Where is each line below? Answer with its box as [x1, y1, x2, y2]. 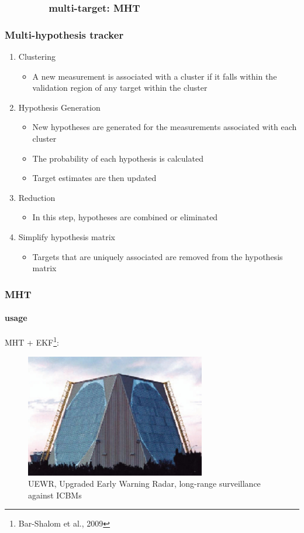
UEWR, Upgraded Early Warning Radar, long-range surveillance [28, 477, 261, 490]
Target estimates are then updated [32, 172, 157, 184]
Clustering [18, 50, 56, 63]
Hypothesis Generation [18, 101, 101, 113]
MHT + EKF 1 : [5, 334, 59, 348]
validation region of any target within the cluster [32, 81, 208, 94]
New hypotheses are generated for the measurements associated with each [32, 121, 297, 133]
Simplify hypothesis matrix [18, 231, 115, 242]
